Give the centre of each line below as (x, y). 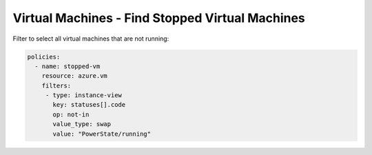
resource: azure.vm (75, 76)
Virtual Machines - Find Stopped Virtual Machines (159, 18)
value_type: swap (82, 124)
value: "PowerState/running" (102, 134)
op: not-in (71, 114)
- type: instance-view (83, 95)
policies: (44, 56)
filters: (56, 85)
